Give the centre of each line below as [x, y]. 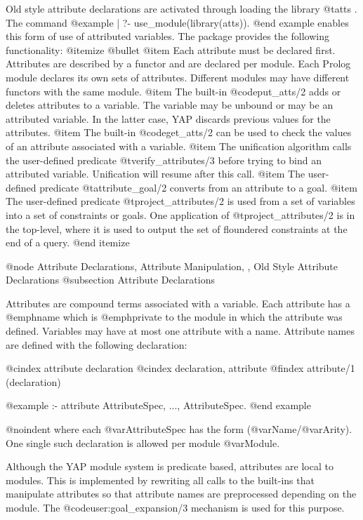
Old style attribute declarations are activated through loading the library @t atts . [181, 8]
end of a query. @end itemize [68, 242]
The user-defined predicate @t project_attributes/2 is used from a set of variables [180, 201]
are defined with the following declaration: [97, 344]
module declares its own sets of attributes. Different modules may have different [178, 77]
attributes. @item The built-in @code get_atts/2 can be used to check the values [179, 132]
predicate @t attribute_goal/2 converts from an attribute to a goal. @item [198, 187]
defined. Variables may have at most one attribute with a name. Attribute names [180, 331]
